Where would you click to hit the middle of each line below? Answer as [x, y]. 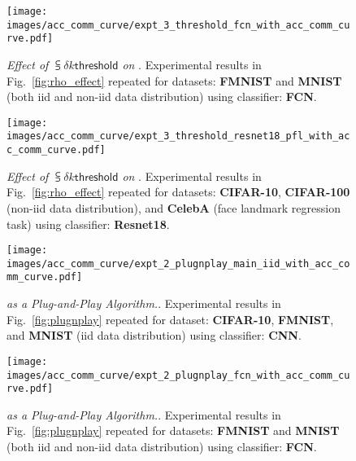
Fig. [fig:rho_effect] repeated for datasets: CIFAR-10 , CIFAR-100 [178, 192]
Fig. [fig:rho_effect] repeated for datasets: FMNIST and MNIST [174, 80]
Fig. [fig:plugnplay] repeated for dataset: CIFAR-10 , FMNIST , [170, 319]
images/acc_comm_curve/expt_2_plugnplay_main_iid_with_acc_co [178, 263]
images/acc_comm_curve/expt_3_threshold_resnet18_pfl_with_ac [178, 136]
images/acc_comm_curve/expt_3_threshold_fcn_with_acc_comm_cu [178, 25]
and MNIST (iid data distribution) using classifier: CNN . [154, 335]
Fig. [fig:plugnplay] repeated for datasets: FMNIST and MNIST [173, 430]
